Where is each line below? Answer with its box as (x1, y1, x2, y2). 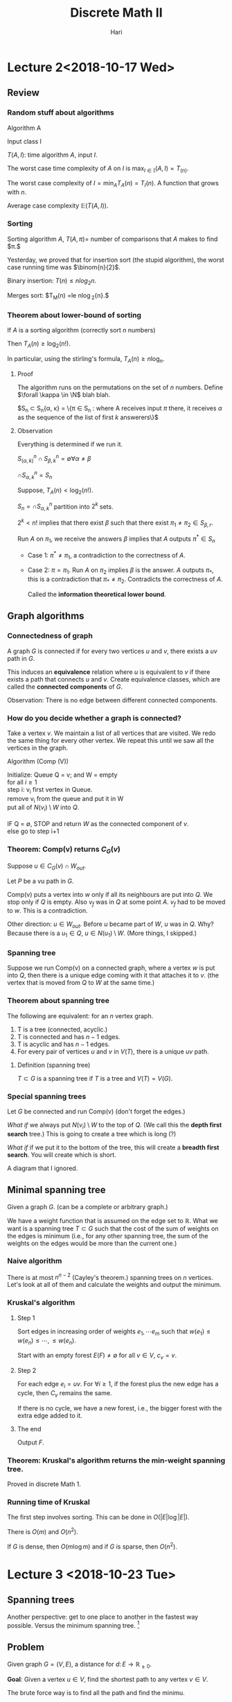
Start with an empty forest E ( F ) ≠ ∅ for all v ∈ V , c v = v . (17, 1351, 177, 1361)
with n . (7, 188, 26, 196)
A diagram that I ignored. (7, 1164, 78, 1172)
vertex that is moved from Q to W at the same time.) (7, 979, 155, 987)
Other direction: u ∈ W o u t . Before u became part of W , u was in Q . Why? (7, 920, 214, 930)
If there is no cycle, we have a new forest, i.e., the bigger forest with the (17, 1404, 222, 1412)
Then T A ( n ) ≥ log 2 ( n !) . (7, 339, 71, 350)
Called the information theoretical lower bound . (27, 590, 166, 598)
